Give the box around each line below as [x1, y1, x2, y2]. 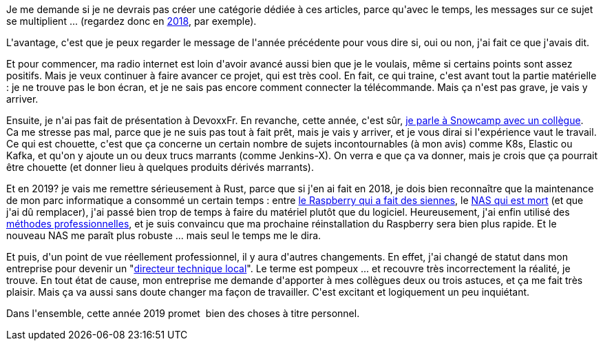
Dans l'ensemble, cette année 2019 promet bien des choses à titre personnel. [6, 307, 360, 319]
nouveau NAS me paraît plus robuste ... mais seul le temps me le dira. [6, 230, 321, 241]
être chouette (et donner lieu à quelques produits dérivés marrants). [6, 161, 314, 173]
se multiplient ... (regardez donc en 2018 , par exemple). [6, 15, 257, 27]
